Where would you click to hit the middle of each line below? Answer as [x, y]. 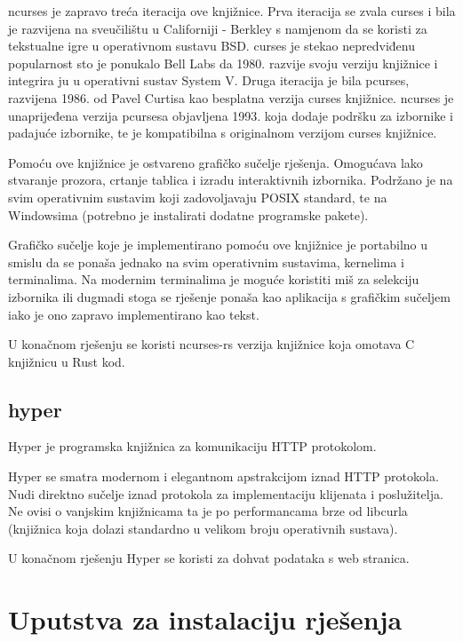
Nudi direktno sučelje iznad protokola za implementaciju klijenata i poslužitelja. [226, 493]
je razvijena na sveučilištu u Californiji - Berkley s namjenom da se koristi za [218, 28]
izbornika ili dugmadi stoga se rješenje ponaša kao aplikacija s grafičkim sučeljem [229, 296]
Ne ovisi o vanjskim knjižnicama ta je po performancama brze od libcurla [208, 511]
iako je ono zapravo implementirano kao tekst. [134, 314]
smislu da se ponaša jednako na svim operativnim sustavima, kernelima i [206, 262]
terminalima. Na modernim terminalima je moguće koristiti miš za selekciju [214, 279]
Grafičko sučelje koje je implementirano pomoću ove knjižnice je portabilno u [218, 245]
